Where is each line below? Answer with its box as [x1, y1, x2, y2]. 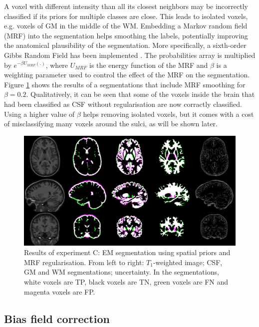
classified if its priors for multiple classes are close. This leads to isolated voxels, [4, 10, 248, 21]
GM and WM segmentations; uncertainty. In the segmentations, [24, 267, 219, 277]
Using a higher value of [4, 108, 75, 119]
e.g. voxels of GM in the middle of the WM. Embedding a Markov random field [4, 20, 248, 31]
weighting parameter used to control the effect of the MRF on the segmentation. [4, 69, 250, 80]
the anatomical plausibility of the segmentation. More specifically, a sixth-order [4, 40, 247, 50]
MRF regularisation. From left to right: [24, 257, 144, 267]
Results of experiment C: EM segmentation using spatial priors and [24, 247, 231, 258]
